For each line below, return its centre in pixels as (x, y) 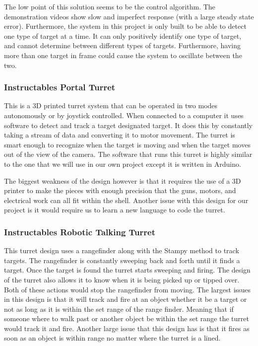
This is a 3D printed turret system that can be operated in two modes (111, 105)
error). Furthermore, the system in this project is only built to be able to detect (125, 26)
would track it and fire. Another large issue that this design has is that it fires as (127, 328)
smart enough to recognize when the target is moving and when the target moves (127, 144)
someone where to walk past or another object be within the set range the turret (127, 318)
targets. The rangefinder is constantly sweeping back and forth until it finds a (122, 260)
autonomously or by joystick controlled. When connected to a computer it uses (124, 115)
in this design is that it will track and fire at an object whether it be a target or (126, 299)
